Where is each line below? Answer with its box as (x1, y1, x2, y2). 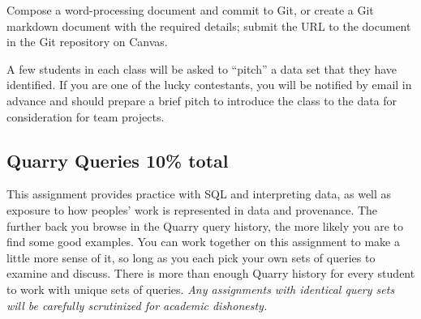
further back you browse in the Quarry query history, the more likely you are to (6, 217, 403, 234)
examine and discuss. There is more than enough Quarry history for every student (6, 265, 415, 282)
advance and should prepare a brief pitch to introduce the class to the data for (6, 91, 397, 108)
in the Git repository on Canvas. (6, 33, 168, 50)
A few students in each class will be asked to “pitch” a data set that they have (6, 60, 397, 77)
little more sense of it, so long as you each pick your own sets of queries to (6, 249, 376, 266)
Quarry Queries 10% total (6, 147, 229, 172)
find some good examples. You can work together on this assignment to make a (6, 233, 400, 250)
